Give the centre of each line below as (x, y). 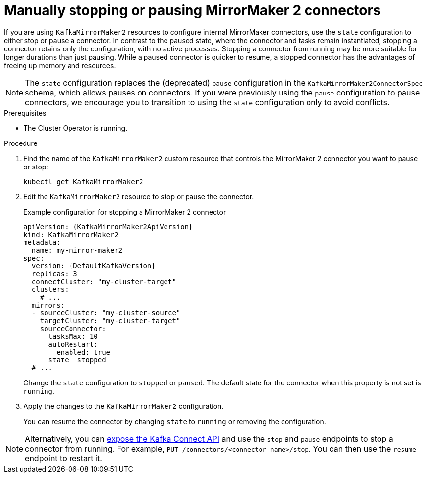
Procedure (21, 143)
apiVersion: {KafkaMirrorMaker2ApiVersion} (108, 227)
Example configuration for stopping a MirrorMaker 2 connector (125, 212)
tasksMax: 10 (73, 336)
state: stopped (77, 360)
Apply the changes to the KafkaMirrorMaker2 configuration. (124, 406)
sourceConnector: (73, 328)
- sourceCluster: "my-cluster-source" (106, 313)
